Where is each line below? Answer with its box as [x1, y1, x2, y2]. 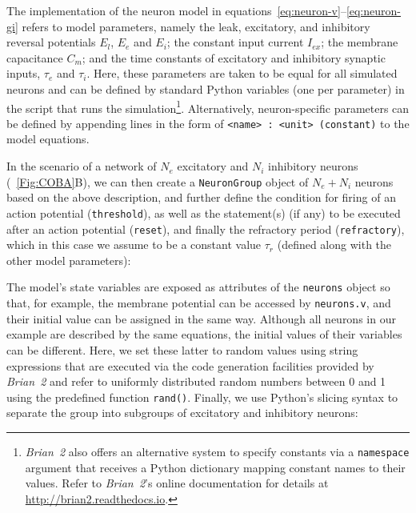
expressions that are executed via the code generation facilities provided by [6, 357, 374, 374]
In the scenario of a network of [6, 158, 157, 174]
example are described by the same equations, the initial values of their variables [6, 326, 402, 343]
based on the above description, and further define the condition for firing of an [6, 189, 396, 206]
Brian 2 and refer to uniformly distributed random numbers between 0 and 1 [6, 373, 386, 390]
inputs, [6, 65, 41, 82]
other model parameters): [6, 251, 131, 268]
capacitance [6, 49, 63, 66]
